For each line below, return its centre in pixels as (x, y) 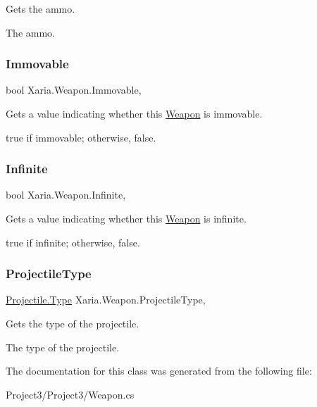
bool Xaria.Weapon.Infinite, (66, 195)
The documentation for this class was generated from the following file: (159, 371)
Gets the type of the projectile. (73, 323)
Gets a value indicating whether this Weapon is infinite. (126, 218)
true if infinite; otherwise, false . (73, 242)
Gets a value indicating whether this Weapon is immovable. (134, 113)
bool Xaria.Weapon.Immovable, (74, 90)
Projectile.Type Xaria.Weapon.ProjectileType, (106, 300)
